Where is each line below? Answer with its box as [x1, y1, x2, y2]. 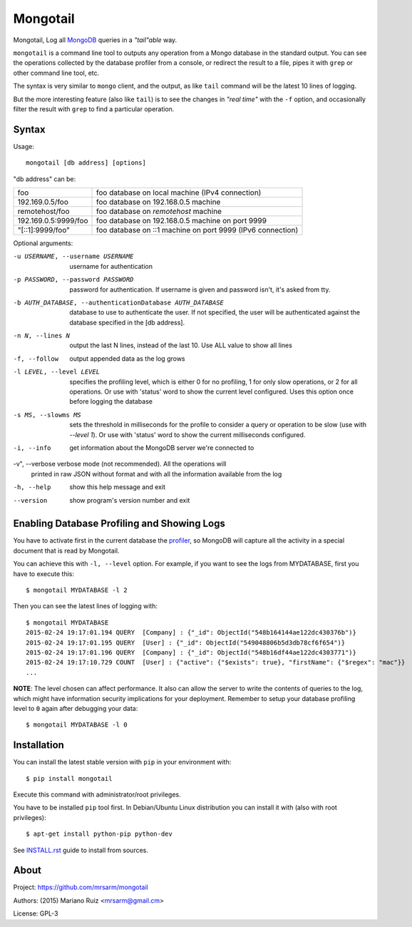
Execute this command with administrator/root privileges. [13, 790, 181, 799]
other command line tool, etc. [13, 68, 100, 77]
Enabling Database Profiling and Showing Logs [13, 518, 226, 530]
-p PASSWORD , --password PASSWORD [13, 275, 134, 284]
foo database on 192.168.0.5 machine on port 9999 [96, 215, 267, 225]
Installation [13, 739, 64, 752]
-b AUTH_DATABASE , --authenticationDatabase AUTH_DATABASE [13, 298, 225, 307]
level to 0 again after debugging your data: [13, 704, 138, 712]
